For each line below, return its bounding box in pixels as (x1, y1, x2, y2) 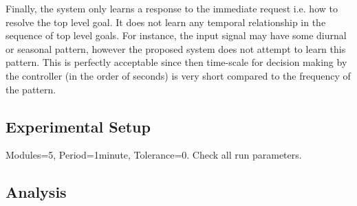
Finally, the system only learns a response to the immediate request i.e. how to (6, 1, 338, 15)
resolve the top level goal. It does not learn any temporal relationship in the (6, 14, 326, 29)
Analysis (6, 181, 67, 203)
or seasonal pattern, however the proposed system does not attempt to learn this (6, 41, 346, 56)
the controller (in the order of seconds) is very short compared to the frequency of (6, 68, 351, 82)
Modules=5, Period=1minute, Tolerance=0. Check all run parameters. (6, 148, 302, 162)
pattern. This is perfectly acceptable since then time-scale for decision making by (6, 55, 347, 69)
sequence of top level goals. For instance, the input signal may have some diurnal (6, 28, 347, 43)
